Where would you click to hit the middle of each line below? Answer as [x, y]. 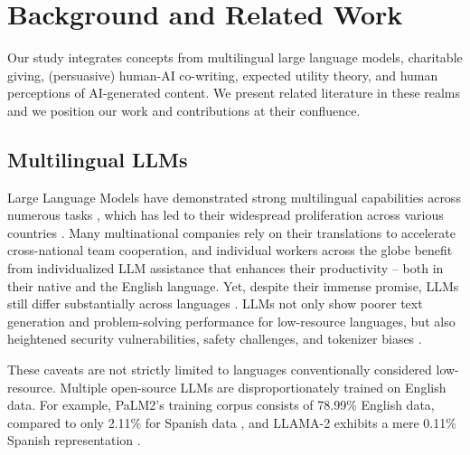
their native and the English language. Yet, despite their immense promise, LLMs [233, 285]
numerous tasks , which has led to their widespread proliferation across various [226, 215]
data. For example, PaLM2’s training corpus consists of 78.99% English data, [221, 405]
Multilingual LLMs [98, 159]
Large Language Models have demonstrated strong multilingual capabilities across [234, 197]
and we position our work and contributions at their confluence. [184, 110]
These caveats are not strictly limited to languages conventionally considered [220, 370]
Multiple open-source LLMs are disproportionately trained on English [253, 387]
